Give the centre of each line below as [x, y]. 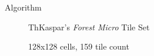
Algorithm [23, 7]
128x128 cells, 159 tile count [79, 46]
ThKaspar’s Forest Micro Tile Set [89, 27]
